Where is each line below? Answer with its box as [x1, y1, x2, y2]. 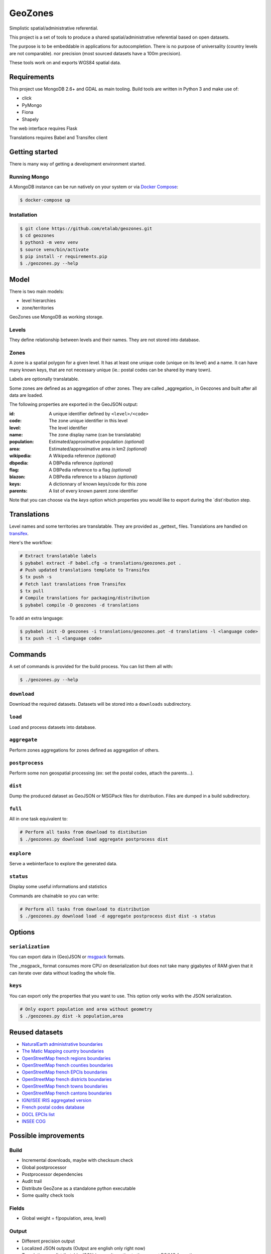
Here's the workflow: [9, 540, 53, 546]
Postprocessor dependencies [22, 1171, 83, 1177]
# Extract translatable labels [20, 553, 97, 559]
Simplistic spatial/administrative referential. [9, 25, 98, 31]
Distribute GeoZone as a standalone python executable [22, 1185, 136, 1191]
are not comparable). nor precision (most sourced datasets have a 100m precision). [9, 50, 182, 56]
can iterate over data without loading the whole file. [9, 970, 116, 976]
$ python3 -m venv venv [20, 240, 79, 245]
